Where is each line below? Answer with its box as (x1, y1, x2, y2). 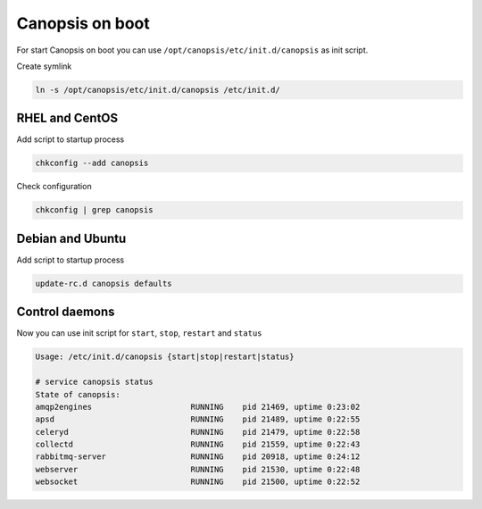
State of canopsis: (35, 389, 120, 399)
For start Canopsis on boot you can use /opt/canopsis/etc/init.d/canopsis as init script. (16, 45, 369, 55)
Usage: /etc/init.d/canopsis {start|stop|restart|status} (35, 352, 295, 362)
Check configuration (16, 181, 93, 192)
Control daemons (16, 305, 115, 320)
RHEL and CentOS (16, 111, 119, 126)
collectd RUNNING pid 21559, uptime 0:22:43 (35, 439, 361, 450)
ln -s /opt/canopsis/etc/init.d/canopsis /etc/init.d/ (35, 85, 280, 95)
